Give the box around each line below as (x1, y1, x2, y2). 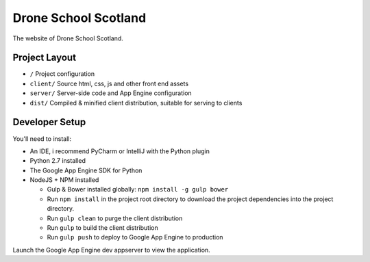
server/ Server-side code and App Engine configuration (29, 89, 192, 97)
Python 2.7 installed (29, 157, 86, 165)
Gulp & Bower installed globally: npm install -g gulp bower (47, 185, 229, 194)
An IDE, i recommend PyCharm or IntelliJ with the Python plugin (29, 147, 210, 155)
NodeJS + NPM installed (29, 176, 99, 184)
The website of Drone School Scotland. (12, 34, 123, 42)
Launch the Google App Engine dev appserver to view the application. (12, 246, 210, 254)
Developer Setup (12, 116, 86, 128)
